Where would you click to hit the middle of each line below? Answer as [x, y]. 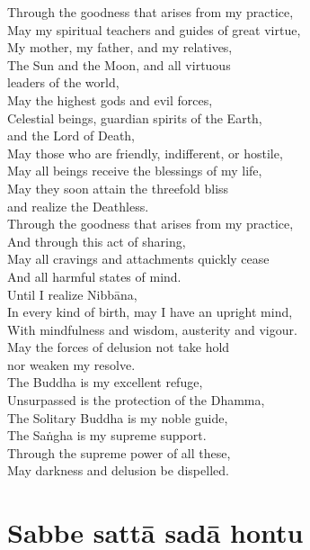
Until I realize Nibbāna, [72, 294]
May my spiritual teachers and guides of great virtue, [154, 29]
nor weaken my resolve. [71, 364]
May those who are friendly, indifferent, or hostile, [145, 153]
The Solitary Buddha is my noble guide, [118, 417]
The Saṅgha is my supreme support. [107, 435]
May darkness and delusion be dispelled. [118, 470]
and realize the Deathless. [78, 206]
